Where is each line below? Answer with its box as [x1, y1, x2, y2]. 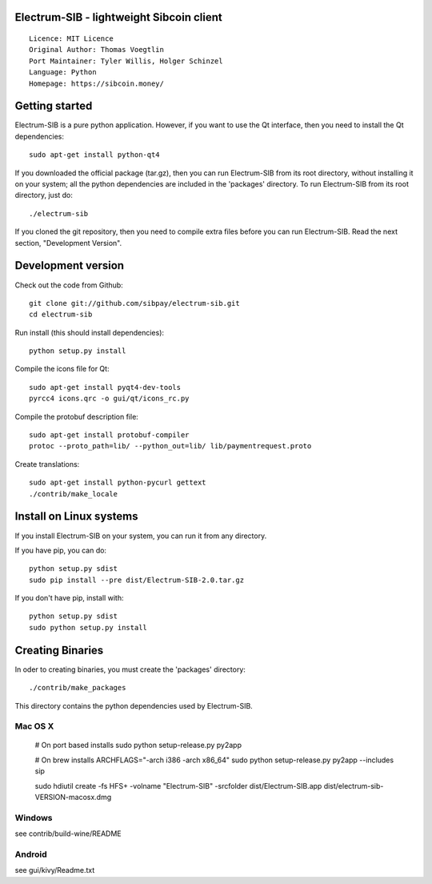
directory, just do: [14, 191, 74, 200]
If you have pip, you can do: [14, 545, 107, 555]
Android [14, 849, 47, 860]
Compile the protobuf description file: [14, 412, 139, 421]
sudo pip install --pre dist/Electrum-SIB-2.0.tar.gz [29, 575, 244, 585]
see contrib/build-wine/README [14, 829, 122, 838]
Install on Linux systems [14, 509, 138, 524]
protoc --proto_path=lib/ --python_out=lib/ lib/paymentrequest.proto [29, 441, 312, 451]
